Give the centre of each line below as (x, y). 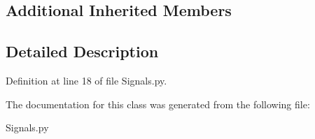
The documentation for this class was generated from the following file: (158, 104)
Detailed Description (82, 51)
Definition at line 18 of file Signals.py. (86, 80)
